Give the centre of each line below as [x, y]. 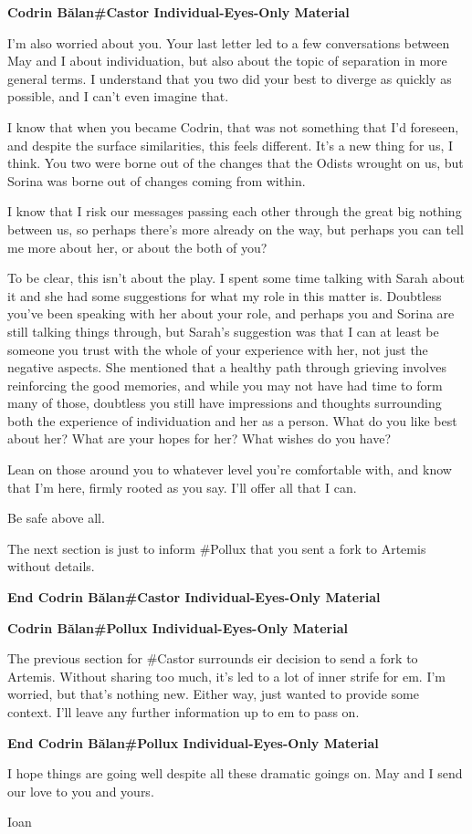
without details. [51, 566]
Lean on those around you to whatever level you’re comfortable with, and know [230, 469]
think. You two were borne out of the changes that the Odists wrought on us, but [236, 163]
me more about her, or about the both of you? [137, 247]
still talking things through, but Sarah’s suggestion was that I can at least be [223, 331]
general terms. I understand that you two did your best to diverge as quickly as [230, 78]
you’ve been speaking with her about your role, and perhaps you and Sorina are [231, 313]
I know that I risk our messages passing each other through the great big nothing [235, 211]
